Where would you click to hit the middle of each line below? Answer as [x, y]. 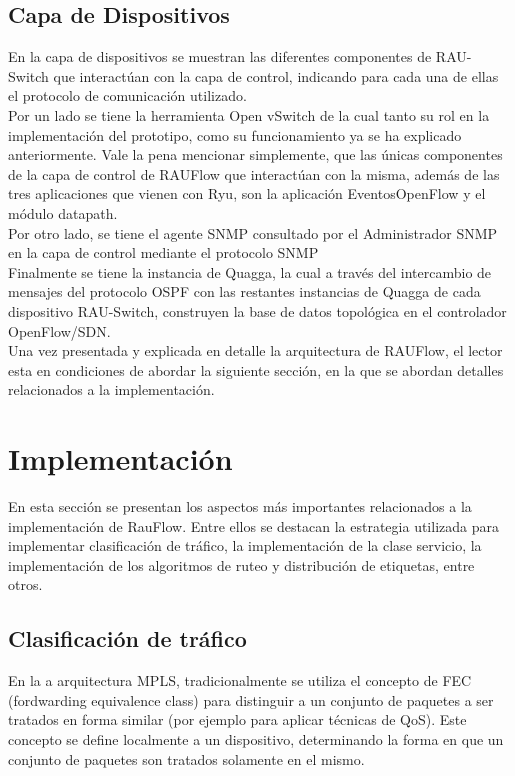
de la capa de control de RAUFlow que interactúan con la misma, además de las [254, 173]
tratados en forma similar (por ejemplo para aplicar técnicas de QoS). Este [237, 719]
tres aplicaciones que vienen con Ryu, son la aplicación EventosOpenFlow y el [247, 193]
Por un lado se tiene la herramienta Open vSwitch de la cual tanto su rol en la [249, 114]
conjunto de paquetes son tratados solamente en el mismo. [186, 758]
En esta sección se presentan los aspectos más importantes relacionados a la [240, 506]
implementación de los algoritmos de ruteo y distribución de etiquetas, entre [241, 564]
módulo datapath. [63, 212]
